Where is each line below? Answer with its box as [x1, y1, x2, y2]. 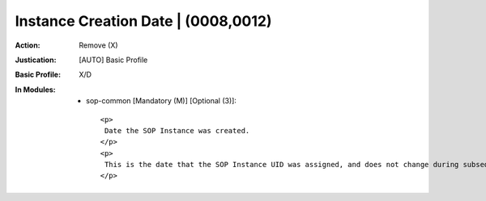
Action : [15, 40, 40, 50]
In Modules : [15, 85, 56, 94]
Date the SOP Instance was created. [104, 126, 250, 135]
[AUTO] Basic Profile [79, 55, 148, 65]
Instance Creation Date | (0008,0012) [15, 12, 272, 30]
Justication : [15, 55, 57, 65]
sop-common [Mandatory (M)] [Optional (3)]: [86, 96, 237, 106]
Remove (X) [79, 40, 118, 50]
